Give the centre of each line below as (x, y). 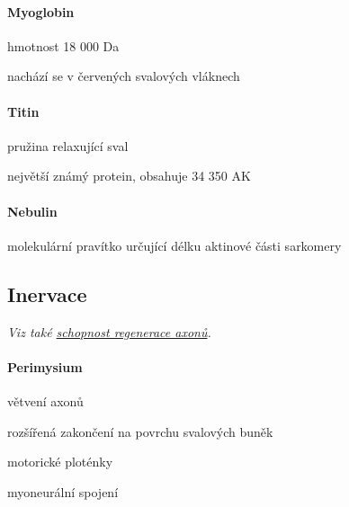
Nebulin (32, 211)
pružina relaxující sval (68, 145)
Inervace (47, 294)
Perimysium (45, 366)
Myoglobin (41, 11)
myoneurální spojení (63, 491)
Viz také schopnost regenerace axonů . (109, 331)
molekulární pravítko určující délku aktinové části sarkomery (174, 245)
